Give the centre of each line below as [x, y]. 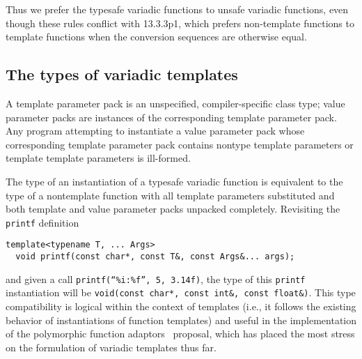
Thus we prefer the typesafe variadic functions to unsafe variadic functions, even [177, 9]
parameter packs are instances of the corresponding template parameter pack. [171, 117]
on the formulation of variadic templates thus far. [111, 347]
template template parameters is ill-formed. [98, 158]
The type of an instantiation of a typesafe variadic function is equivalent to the [174, 181]
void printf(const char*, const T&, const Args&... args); [155, 257]
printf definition [42, 222]
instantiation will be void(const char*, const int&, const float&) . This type [181, 292]
